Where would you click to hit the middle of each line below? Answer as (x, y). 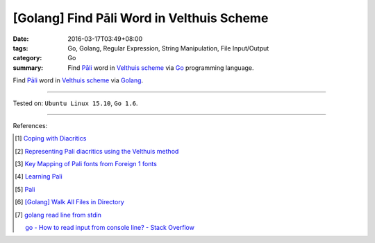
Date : (21, 39)
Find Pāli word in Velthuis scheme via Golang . (78, 80)
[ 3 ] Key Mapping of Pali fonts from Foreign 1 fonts (86, 164)
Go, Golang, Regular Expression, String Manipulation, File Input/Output (168, 48)
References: (30, 125)
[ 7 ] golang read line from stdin (58, 215)
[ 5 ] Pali (25, 189)
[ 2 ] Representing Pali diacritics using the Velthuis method (97, 151)
